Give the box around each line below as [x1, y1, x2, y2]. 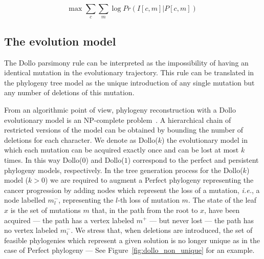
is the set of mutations [10, 204, 81, 215]
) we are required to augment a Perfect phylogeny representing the [45, 175, 254, 185]
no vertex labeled [4, 225, 58, 235]
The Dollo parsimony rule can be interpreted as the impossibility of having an [4, 57, 249, 68]
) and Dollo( [85, 154, 124, 165]
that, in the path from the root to [92, 204, 198, 215]
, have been [204, 204, 240, 215]
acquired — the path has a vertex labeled [4, 214, 135, 225]
